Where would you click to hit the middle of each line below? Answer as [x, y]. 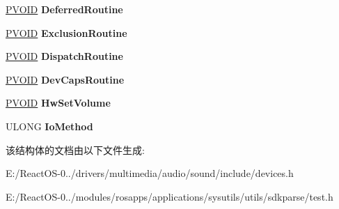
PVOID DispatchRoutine [64, 56]
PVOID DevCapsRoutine [65, 79]
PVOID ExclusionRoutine [66, 32]
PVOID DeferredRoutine [64, 9]
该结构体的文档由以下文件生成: [75, 149]
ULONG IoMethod [49, 126]
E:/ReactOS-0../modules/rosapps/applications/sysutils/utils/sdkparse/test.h [169, 196]
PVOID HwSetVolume [58, 103]
